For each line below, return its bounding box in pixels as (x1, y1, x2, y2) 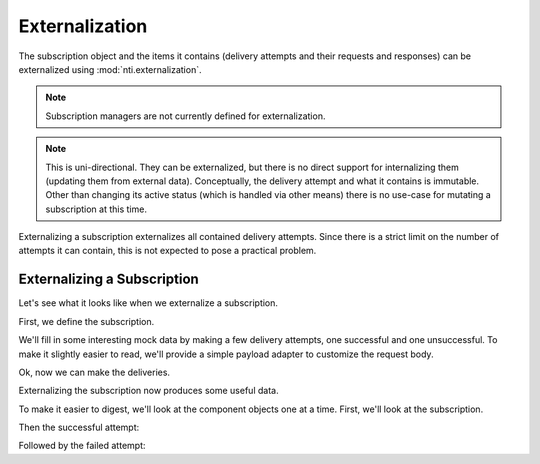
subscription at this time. (45, 203, 147, 215)
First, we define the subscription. (18, 315, 155, 327)
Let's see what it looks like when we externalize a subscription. (18, 297, 279, 309)
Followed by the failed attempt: (18, 440, 146, 452)
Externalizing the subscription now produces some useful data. (18, 385, 279, 397)
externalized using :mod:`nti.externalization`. (18, 63, 202, 75)
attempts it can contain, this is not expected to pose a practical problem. (18, 245, 317, 257)
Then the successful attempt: (18, 421, 140, 434)
